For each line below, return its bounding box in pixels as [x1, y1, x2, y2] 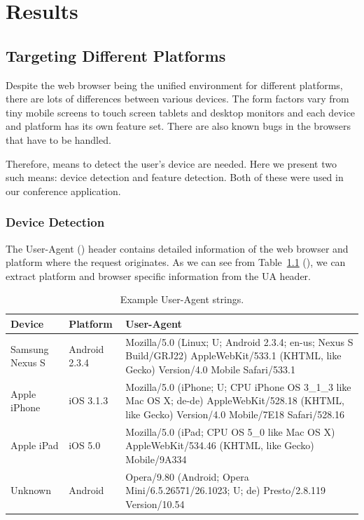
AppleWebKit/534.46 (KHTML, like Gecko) [125, 438, 314, 453]
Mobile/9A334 [125, 452, 187, 467]
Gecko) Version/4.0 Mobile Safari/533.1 [125, 361, 295, 376]
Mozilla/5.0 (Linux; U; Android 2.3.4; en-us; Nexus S [125, 334, 353, 349]
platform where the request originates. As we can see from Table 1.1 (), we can [6, 255, 346, 269]
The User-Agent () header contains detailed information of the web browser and [6, 241, 349, 255]
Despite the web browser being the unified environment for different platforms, [6, 77, 343, 92]
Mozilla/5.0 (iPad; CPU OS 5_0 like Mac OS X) [125, 424, 335, 439]
